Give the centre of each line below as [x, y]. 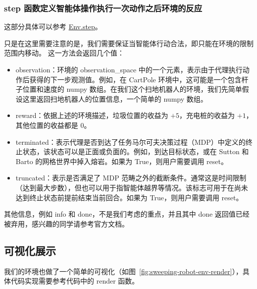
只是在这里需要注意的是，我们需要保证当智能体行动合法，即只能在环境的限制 [129, 43]
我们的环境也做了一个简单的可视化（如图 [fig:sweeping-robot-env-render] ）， [123, 271]
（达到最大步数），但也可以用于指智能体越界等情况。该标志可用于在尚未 [132, 187]
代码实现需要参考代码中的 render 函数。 [75, 281]
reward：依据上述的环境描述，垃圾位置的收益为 [92, 115]
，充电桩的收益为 [207, 115]
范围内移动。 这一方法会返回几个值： [64, 53]
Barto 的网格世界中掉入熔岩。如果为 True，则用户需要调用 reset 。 [122, 161]
